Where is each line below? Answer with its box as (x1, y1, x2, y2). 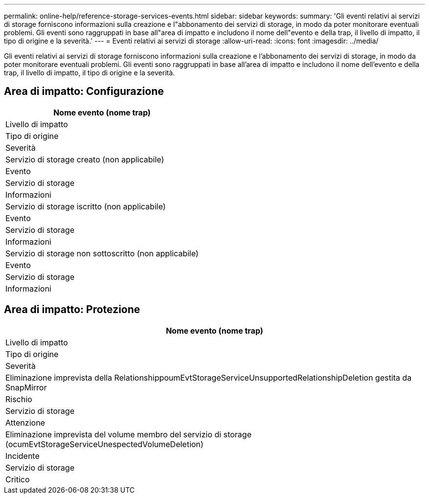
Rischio (5, 394, 32, 404)
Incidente (5, 451, 40, 461)
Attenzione (5, 417, 45, 428)
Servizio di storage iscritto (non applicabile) (5, 201, 166, 211)
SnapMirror (5, 382, 47, 392)
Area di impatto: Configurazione (4, 85, 164, 98)
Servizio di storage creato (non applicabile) (5, 154, 164, 164)
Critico (5, 474, 30, 484)
